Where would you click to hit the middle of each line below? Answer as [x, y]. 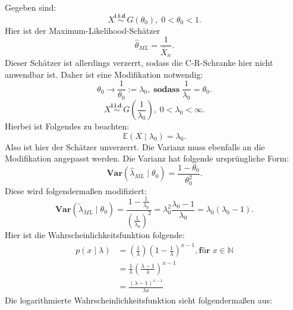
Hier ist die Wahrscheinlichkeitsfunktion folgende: [95, 234]
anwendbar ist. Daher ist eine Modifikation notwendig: [104, 74]
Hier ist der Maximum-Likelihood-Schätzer [83, 30]
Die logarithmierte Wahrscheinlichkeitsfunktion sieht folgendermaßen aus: [138, 300]
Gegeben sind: [31, 7]
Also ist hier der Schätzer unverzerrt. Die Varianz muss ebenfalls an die [135, 146]
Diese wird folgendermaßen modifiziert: [76, 190]
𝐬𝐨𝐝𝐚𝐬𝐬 [167, 89]
